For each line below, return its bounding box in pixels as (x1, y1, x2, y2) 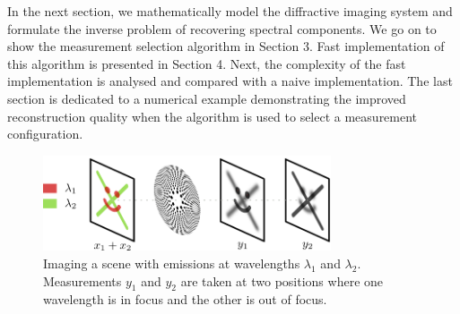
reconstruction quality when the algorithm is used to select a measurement (7, 106, 418, 125)
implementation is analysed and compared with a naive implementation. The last (7, 72, 453, 90)
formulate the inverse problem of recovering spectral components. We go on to (7, 19, 437, 38)
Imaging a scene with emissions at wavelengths (43, 253, 300, 272)
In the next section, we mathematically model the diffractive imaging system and (7, 2, 453, 20)
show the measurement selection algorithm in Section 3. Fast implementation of (7, 37, 445, 55)
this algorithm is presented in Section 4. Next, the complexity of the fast (7, 54, 406, 72)
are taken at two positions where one (180, 271, 384, 290)
